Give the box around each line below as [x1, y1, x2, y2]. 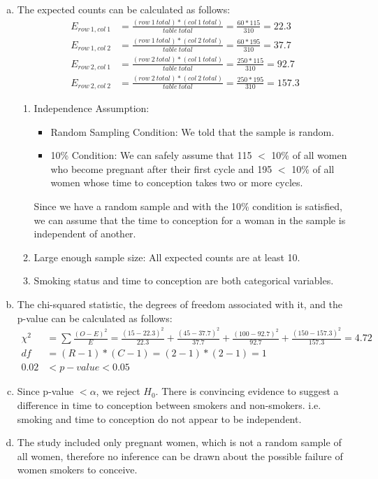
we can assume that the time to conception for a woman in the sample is [34, 212, 346, 227]
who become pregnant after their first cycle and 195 [50, 161, 272, 176]
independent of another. [34, 226, 136, 241]
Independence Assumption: [34, 101, 150, 116]
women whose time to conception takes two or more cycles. [50, 175, 303, 190]
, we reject [96, 384, 140, 398]
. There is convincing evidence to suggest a [155, 384, 339, 398]
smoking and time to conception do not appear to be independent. [17, 411, 302, 426]
